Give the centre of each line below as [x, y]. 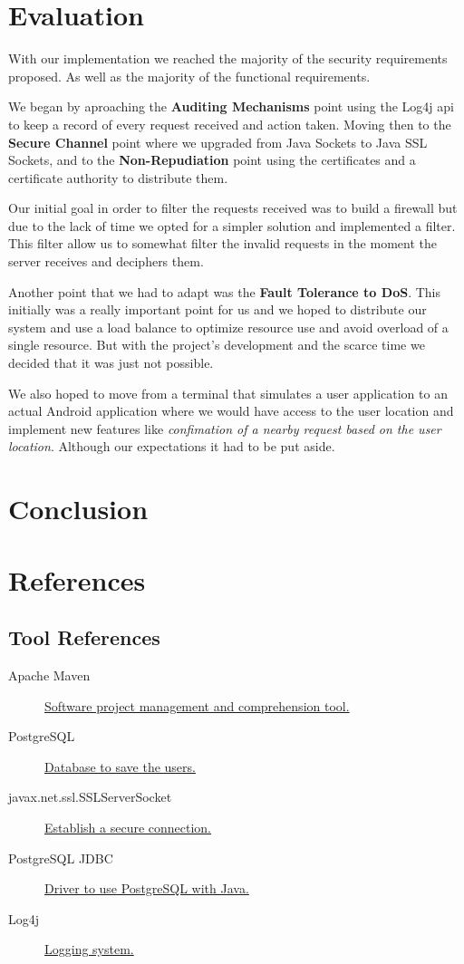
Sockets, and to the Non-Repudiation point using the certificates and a [212, 160]
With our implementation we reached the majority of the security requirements [228, 58]
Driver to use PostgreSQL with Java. [147, 888]
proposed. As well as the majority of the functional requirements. [189, 76]
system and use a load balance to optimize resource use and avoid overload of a [228, 327]
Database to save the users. [120, 766]
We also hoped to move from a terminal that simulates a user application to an [228, 393]
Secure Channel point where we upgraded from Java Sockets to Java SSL [218, 142]
